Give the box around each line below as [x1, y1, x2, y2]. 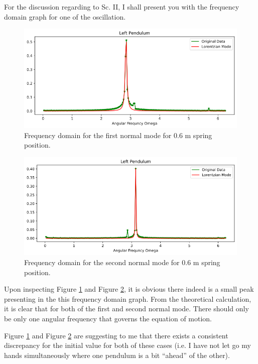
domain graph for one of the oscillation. [4, 11, 126, 22]
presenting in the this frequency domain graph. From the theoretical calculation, [4, 293, 251, 304]
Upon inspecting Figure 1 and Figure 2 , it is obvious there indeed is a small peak [4, 284, 254, 294]
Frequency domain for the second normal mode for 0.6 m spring [24, 257, 220, 267]
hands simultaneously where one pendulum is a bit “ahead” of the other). [4, 349, 230, 360]
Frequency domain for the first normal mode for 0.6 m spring [24, 130, 212, 140]
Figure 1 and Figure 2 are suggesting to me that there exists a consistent [4, 330, 228, 340]
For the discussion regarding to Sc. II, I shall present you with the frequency [4, 2, 239, 12]
